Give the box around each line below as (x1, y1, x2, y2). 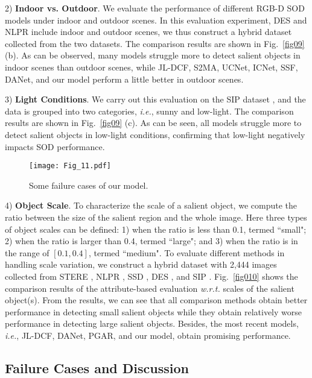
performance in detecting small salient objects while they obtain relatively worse (5, 305, 302, 318)
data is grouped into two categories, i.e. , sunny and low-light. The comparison (5, 104, 294, 117)
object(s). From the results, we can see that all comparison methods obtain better (5, 294, 308, 306)
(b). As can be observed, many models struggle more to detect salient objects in (5, 49, 301, 61)
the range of (5, 246, 49, 259)
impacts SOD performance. (5, 140, 105, 153)
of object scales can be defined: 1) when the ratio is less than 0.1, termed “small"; (5, 222, 307, 235)
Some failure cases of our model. (29, 178, 148, 191)
